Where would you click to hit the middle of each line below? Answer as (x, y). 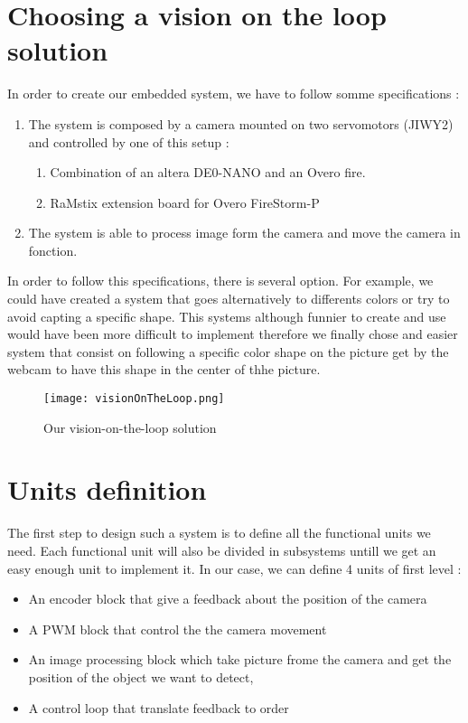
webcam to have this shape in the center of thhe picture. (164, 369)
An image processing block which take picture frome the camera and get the (240, 659)
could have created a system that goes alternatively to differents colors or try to (229, 299)
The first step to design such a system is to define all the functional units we (219, 533)
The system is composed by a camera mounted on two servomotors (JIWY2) (241, 123)
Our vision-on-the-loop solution (130, 427)
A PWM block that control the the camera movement (178, 629)
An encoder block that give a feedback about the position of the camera (228, 599)
